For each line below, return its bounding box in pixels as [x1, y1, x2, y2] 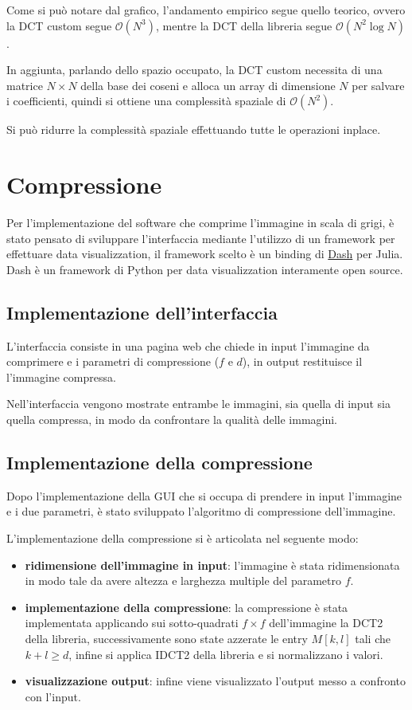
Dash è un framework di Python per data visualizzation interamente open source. [6, 261, 403, 277]
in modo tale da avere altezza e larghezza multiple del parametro [25, 572, 341, 589]
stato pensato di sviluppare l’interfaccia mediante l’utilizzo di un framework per [6, 229, 395, 246]
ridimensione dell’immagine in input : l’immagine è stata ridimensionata [25, 556, 400, 573]
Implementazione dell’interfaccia [6, 300, 278, 324]
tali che [355, 630, 391, 646]
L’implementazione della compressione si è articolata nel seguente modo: [6, 530, 359, 547]
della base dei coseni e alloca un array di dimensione [80, 76, 336, 93]
